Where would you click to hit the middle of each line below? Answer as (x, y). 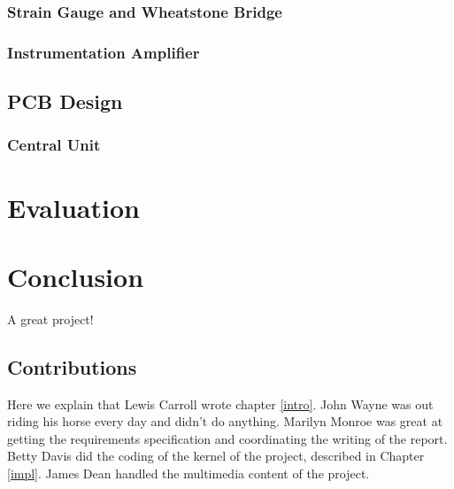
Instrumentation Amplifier (104, 52)
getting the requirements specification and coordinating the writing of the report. (227, 438)
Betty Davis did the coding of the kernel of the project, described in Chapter (216, 456)
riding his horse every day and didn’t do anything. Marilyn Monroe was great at (225, 421)
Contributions (72, 366)
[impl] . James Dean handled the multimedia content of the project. (189, 473)
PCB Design (65, 101)
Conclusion (76, 276)
